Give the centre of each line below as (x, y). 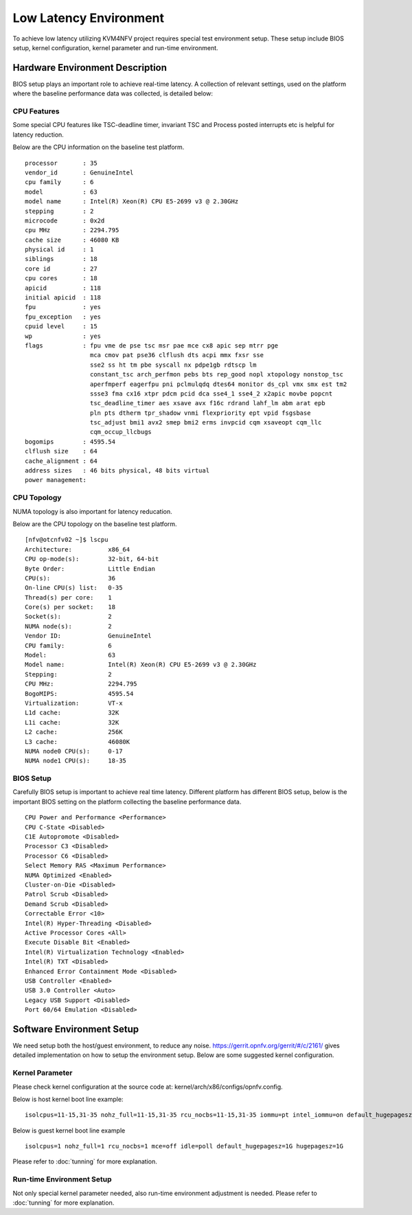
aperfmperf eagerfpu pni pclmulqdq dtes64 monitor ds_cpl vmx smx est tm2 (218, 384)
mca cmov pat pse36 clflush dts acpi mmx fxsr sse (177, 355)
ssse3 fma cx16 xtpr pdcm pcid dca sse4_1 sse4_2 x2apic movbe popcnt (211, 394)
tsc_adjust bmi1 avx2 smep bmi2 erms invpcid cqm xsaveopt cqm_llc (206, 423)
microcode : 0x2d (65, 220)
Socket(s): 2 (69, 617)
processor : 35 (61, 163)
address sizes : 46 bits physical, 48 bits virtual (117, 471)
